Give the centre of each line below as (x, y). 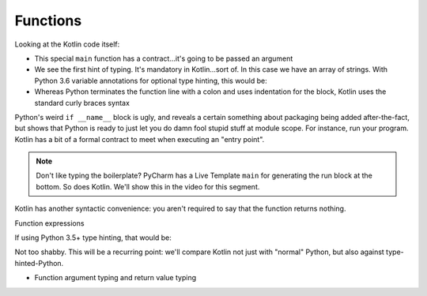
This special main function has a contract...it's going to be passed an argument (164, 58)
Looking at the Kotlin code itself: (67, 44)
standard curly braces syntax (82, 103)
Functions (48, 21)
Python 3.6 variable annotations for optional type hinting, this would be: (151, 81)
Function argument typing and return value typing (115, 278)
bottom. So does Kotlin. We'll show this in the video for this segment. (148, 186)
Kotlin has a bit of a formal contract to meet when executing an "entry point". (140, 139)
